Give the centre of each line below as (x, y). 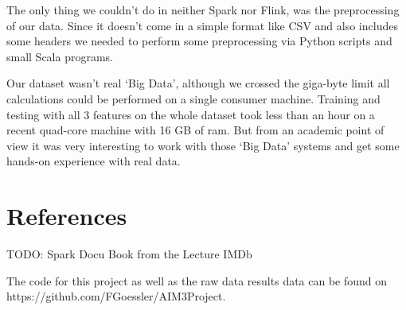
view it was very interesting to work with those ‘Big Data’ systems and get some (203, 145)
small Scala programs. (60, 56)
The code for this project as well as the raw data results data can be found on (197, 280)
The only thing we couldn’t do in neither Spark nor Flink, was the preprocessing (203, 10)
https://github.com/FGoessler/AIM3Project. (116, 296)
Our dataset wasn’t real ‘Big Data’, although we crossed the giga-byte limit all (198, 83)
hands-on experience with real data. (94, 161)
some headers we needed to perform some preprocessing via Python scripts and (199, 41)
